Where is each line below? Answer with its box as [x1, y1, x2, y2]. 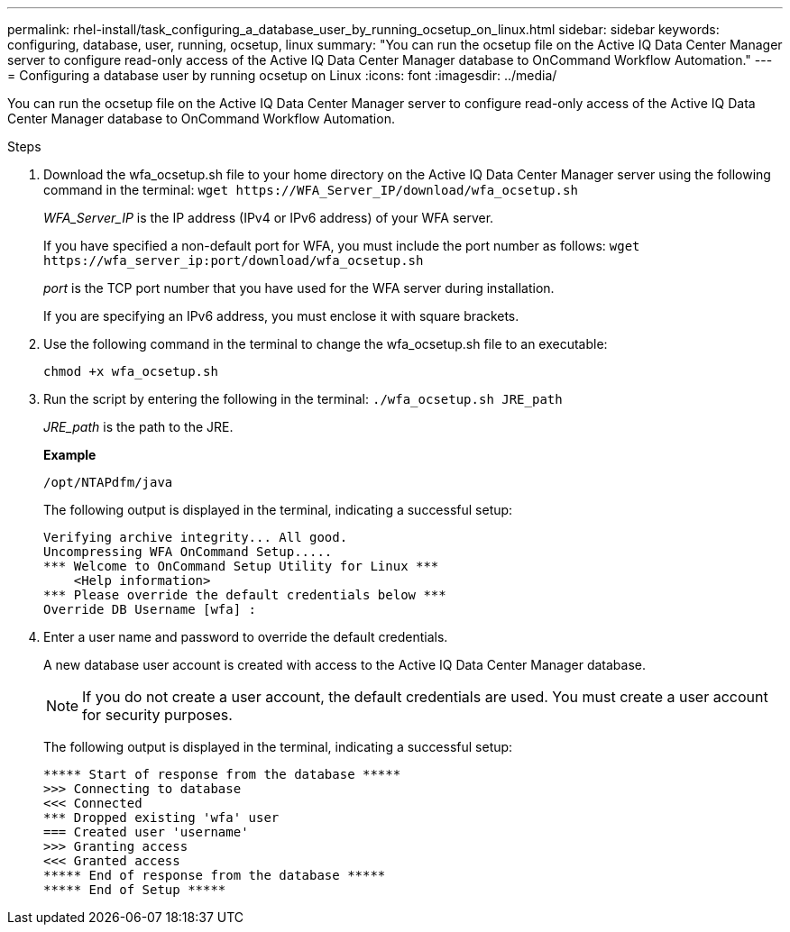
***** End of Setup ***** [43, 882, 226, 897]
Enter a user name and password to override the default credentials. [43, 629, 448, 644]
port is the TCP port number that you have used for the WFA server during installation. [43, 280, 555, 296]
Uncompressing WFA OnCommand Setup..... [43, 544, 333, 559]
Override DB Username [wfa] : [43, 602, 257, 617]
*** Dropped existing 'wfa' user [43, 810, 280, 825]
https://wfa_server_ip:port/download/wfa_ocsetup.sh [43, 253, 424, 268]
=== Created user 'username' [43, 825, 249, 839]
